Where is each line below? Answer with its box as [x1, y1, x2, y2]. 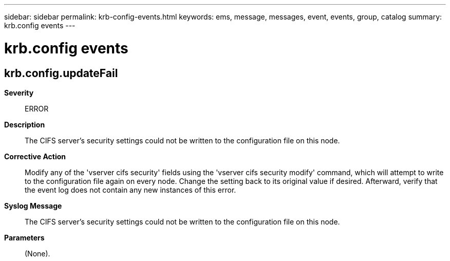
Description [4, 120, 45, 129]
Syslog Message [4, 201, 62, 210]
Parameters [4, 233, 45, 242]
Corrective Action [4, 152, 66, 161]
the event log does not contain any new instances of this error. [25, 185, 236, 194]
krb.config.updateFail [4, 66, 118, 80]
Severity [4, 88, 34, 97]
